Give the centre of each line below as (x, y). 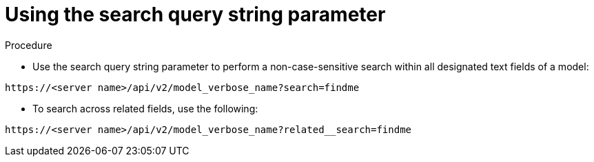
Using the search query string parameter (195, 14)
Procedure (29, 45)
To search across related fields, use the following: (145, 108)
